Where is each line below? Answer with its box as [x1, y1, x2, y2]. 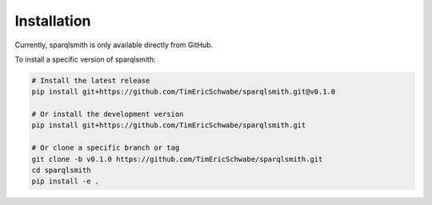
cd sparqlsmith [31, 166, 91, 175]
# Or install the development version [31, 110, 184, 119]
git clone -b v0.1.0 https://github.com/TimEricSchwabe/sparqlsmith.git [31, 155, 323, 163]
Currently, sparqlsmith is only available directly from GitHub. [14, 40, 214, 50]
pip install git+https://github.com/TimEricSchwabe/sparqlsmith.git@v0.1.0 [31, 87, 336, 96]
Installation [14, 12, 91, 30]
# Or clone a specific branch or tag [31, 143, 180, 152]
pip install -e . [31, 177, 100, 186]
